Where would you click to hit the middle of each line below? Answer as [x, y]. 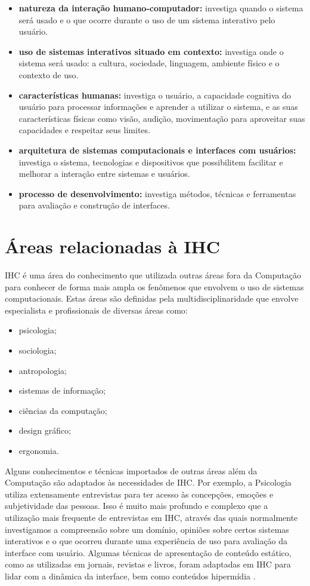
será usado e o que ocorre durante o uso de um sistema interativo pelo [147, 19]
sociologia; [38, 350]
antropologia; [43, 370]
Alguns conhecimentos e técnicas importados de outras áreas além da [131, 470]
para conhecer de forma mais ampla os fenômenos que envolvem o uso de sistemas [154, 286]
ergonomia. [39, 450]
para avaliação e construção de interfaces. [94, 205]
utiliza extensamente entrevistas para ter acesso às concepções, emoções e [139, 494]
